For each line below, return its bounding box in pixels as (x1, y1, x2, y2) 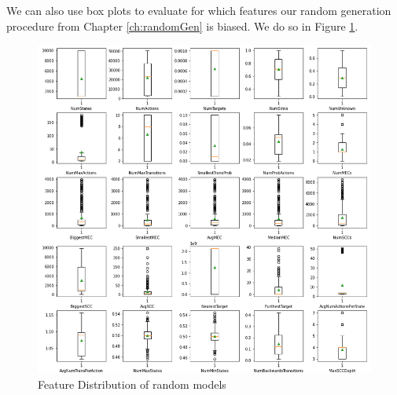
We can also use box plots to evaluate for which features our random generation (6, 2, 391, 18)
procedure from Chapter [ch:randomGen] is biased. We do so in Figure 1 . (6, 17, 358, 34)
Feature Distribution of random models (38, 375, 226, 392)
